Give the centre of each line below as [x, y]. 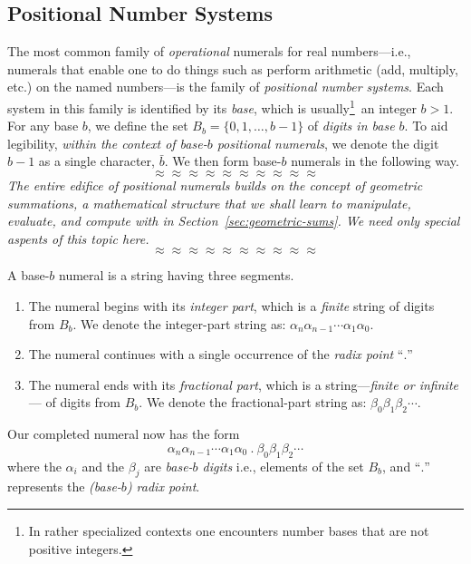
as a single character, [96, 161]
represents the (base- [64, 486]
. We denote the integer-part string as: [179, 323]
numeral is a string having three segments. [177, 275]
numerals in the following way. [375, 161]
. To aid [426, 126]
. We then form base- [223, 161]
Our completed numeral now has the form [124, 434]
